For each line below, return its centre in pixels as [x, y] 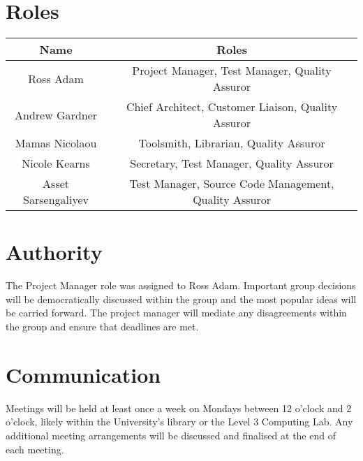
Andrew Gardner [56, 115]
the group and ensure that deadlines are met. [102, 327]
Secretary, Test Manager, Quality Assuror [232, 163]
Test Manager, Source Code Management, [232, 184]
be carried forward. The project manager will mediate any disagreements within [176, 313]
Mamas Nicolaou [56, 143]
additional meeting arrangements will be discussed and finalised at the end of [171, 435]
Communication [83, 374]
